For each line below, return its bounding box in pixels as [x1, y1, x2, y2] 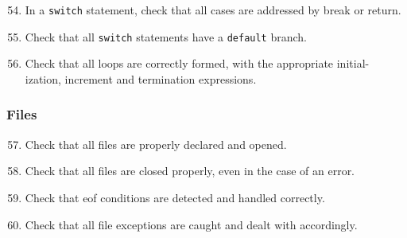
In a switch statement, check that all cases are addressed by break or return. [25, 2, 401, 18]
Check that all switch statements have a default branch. [25, 28, 307, 45]
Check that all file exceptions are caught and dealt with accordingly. [25, 216, 358, 232]
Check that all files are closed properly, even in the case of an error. [25, 162, 355, 179]
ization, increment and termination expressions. [25, 70, 257, 87]
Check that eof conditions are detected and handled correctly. [25, 189, 325, 205]
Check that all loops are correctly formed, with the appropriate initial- [25, 55, 370, 72]
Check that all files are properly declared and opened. [25, 135, 287, 152]
